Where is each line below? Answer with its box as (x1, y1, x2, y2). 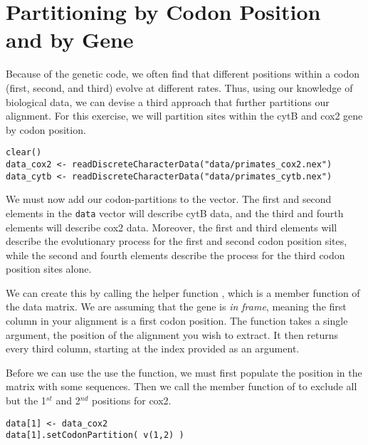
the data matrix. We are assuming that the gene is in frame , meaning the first (6, 299, 347, 314)
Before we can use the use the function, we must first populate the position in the (6, 365, 362, 379)
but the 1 (6, 393, 46, 408)
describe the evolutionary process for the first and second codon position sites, (6, 234, 347, 248)
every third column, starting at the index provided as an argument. (6, 341, 300, 356)
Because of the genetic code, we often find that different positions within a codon (6, 66, 360, 81)
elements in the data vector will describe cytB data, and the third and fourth (6, 205, 344, 220)
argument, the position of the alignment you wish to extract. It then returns (6, 327, 339, 342)
